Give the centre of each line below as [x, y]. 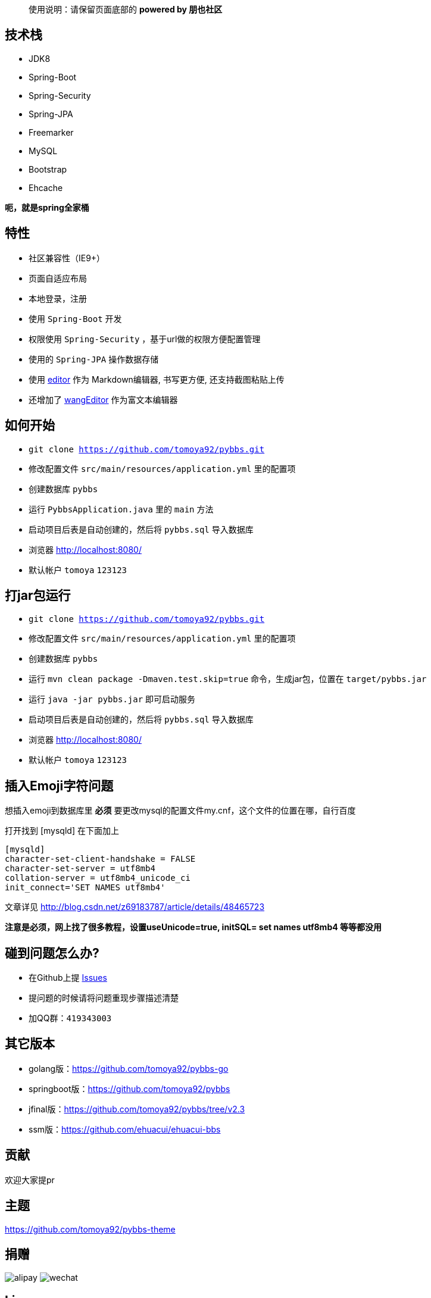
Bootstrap [48, 169]
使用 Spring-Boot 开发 [75, 318]
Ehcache [46, 187]
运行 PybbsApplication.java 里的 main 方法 [121, 509]
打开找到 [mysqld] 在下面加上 [62, 831]
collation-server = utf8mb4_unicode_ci [98, 878]
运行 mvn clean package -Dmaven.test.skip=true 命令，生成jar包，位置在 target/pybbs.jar [228, 679]
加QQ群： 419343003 [70, 1018]
